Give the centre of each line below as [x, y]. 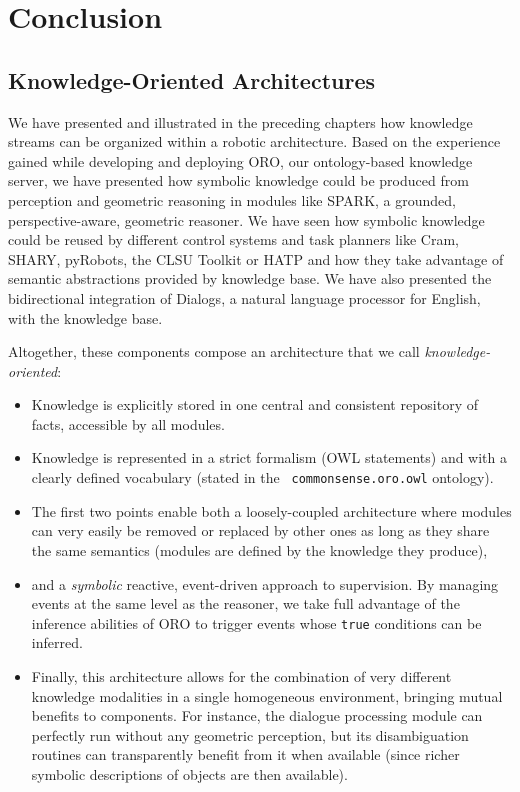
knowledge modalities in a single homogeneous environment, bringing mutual [267, 695]
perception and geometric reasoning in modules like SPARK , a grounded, [232, 199]
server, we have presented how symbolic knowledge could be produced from [238, 180]
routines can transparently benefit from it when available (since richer [245, 754]
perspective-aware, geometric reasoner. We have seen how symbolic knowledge [246, 219]
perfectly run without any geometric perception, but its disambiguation [250, 734]
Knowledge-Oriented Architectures [192, 79]
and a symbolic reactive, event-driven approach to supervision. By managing [265, 583]
